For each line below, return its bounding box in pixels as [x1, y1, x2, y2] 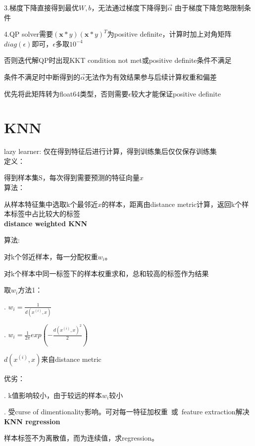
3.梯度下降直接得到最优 [4, 2, 79, 12]
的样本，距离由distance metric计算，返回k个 [102, 198, 242, 209]
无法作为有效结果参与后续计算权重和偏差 [85, 71, 217, 82]
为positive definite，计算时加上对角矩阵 [107, 29, 232, 39]
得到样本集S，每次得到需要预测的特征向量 [4, 172, 140, 183]
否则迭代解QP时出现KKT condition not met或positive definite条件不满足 [4, 55, 232, 65]
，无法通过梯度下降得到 [91, 2, 168, 12]
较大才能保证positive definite [131, 88, 221, 99]
